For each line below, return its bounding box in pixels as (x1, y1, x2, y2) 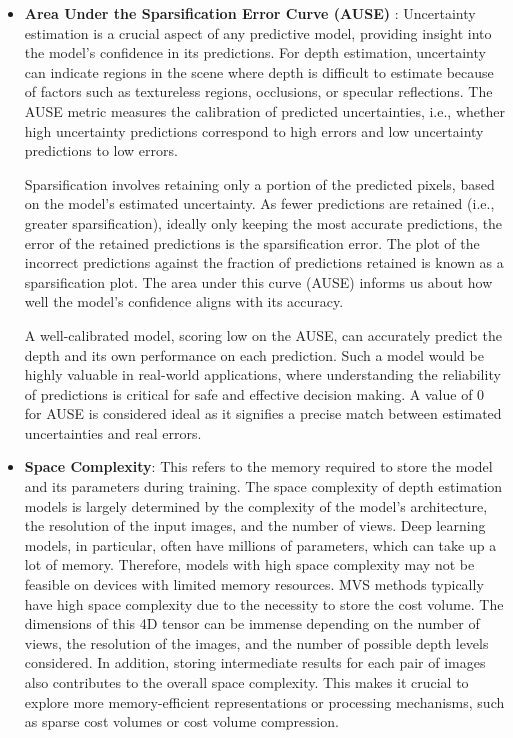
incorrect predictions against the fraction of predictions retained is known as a (24, 252, 504, 273)
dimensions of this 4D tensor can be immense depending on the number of (24, 613, 480, 634)
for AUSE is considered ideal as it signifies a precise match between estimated (24, 403, 502, 424)
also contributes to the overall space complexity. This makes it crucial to (24, 672, 469, 692)
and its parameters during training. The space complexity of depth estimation (24, 476, 503, 497)
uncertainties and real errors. (24, 422, 202, 443)
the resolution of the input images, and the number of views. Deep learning (24, 515, 486, 536)
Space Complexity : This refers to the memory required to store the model (24, 456, 493, 477)
